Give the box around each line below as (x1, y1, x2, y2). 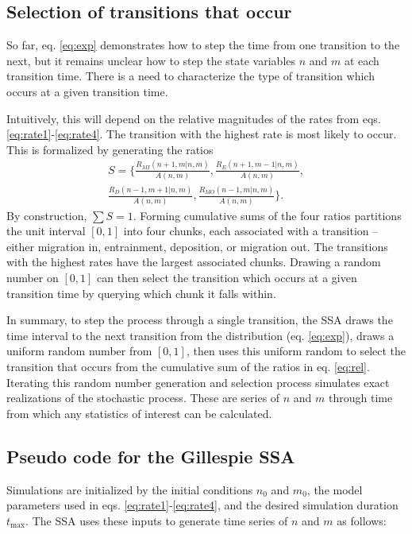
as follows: (337, 512, 387, 528)
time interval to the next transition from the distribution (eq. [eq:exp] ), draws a (6, 327, 395, 343)
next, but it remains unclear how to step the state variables (6, 52, 296, 68)
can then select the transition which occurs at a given (96, 269, 357, 286)
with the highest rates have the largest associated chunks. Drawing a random (6, 253, 381, 270)
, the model (306, 481, 363, 497)
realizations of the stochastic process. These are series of (6, 389, 280, 406)
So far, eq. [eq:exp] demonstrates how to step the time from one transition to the (6, 37, 400, 53)
